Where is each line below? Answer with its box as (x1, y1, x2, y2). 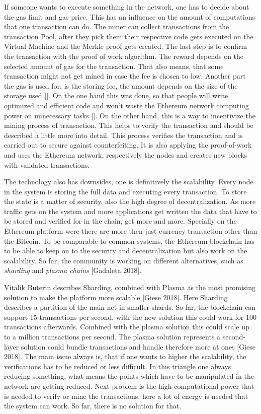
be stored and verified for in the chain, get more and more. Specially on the (4, 216, 237, 226)
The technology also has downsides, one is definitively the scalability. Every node (4, 176, 253, 187)
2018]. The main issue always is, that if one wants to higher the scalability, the (4, 351, 246, 362)
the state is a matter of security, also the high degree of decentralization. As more (4, 196, 256, 206)
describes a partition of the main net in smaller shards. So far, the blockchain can (4, 302, 255, 312)
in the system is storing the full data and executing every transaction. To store (4, 186, 247, 196)
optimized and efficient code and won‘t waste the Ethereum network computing (4, 100, 249, 110)
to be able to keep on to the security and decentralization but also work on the (4, 245, 247, 256)
